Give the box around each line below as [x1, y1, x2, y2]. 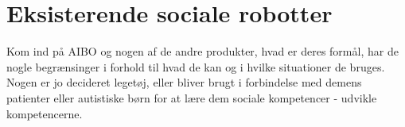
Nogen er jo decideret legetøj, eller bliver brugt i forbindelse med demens [6, 74, 362, 90]
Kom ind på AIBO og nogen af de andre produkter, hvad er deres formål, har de [6, 43, 399, 60]
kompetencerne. [6, 105, 83, 121]
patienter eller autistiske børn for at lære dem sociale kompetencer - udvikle [6, 89, 377, 106]
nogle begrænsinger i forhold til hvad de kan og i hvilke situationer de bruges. [6, 58, 385, 75]
